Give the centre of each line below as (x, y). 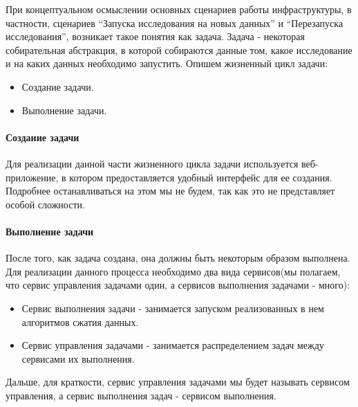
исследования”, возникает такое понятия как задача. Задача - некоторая (155, 36)
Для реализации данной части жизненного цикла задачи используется (152, 163)
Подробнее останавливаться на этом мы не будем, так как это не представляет (170, 191)
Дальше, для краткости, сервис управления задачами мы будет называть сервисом (178, 382)
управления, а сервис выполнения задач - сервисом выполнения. (141, 395)
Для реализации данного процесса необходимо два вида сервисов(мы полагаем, (173, 271)
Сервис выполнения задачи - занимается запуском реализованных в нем (173, 308)
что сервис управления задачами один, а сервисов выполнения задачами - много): (178, 285)
